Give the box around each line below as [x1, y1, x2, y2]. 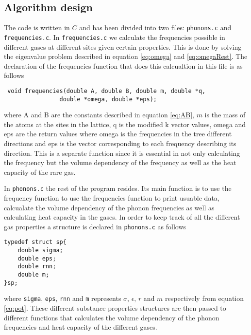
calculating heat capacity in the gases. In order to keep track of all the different [4, 212, 240, 222]
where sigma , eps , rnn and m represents [4, 293, 121, 303]
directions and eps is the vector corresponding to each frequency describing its [4, 138, 236, 148]
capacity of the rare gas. [4, 167, 76, 177]
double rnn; [17, 263, 56, 270]
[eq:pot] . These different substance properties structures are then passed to [4, 303, 226, 313]
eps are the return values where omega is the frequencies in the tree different [4, 129, 232, 139]
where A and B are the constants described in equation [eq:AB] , [4, 110, 194, 120]
